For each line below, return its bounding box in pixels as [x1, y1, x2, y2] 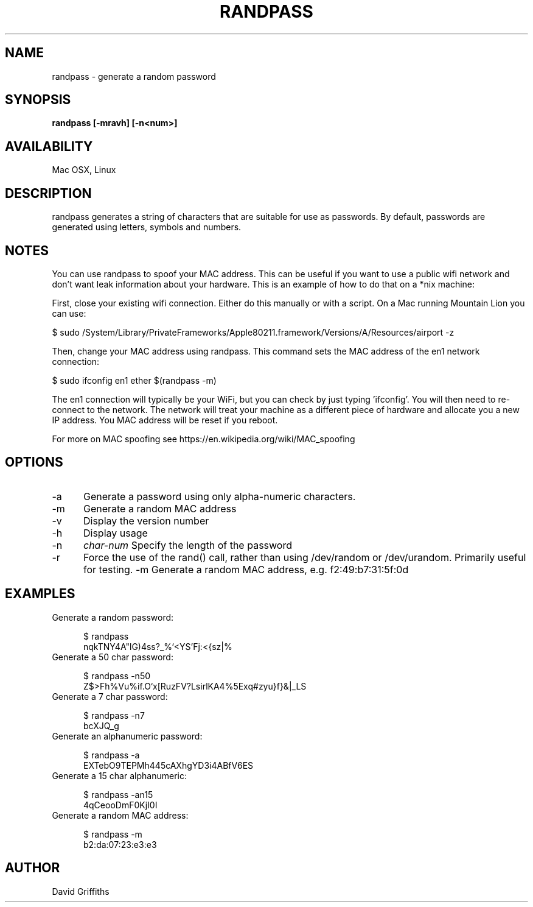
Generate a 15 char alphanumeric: [52, 770, 187, 781]
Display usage [83, 526, 148, 539]
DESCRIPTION [5, 185, 92, 201]
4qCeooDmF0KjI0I [83, 799, 158, 810]
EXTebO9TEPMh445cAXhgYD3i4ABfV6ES [83, 760, 254, 771]
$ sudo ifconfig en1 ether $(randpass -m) [52, 375, 217, 386]
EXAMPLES [5, 586, 75, 602]
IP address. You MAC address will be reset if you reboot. [52, 414, 278, 425]
